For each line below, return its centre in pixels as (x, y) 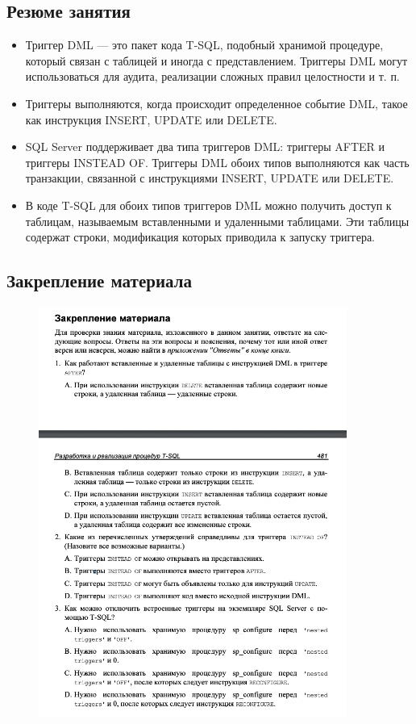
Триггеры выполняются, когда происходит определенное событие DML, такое (216, 103)
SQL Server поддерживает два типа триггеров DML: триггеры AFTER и (205, 146)
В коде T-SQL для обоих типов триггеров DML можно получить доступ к (208, 205)
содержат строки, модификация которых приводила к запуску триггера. (200, 237)
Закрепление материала (99, 280)
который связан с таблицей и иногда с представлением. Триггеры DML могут (216, 60)
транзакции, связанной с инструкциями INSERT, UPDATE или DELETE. (210, 178)
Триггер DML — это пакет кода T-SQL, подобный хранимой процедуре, (204, 45)
